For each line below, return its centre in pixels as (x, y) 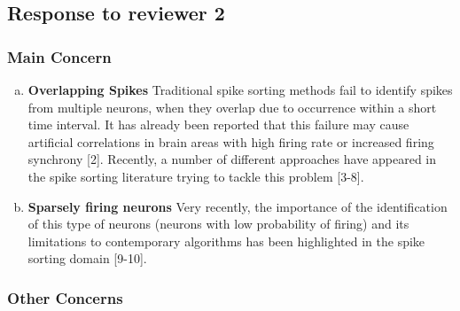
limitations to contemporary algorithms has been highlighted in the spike (226, 241)
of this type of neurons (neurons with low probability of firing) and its (218, 224)
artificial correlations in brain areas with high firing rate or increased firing (231, 141)
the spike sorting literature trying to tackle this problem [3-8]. (196, 176)
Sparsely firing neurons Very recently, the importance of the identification (238, 206)
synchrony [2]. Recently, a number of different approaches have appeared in (232, 159)
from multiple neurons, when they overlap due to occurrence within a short (232, 107)
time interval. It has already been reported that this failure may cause (218, 124)
